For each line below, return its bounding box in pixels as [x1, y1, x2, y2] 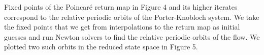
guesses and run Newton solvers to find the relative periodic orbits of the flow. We [4, 31, 260, 42]
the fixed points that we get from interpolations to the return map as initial [4, 21, 240, 32]
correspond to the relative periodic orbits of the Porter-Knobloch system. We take [4, 11, 259, 22]
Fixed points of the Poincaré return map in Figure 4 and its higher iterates [4, 2, 238, 12]
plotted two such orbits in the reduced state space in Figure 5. [4, 41, 198, 52]
